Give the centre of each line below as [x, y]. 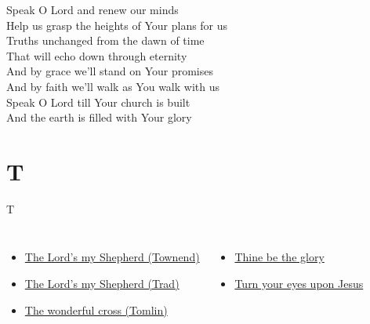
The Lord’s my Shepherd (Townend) [112, 257]
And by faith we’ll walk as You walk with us [113, 86]
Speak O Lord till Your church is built [98, 102]
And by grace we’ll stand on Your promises [110, 71]
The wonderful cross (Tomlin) [96, 309]
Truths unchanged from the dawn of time [105, 40]
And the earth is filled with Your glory [99, 117]
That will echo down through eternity [97, 55]
